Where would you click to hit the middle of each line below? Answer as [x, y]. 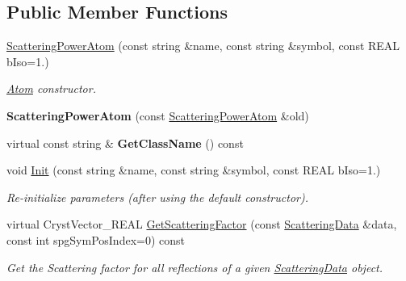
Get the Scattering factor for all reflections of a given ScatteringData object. [195, 267]
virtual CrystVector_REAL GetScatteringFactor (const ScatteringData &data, [202, 224]
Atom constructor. [51, 88]
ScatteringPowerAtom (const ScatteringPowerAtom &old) [158, 115]
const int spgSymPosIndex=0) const [96, 239]
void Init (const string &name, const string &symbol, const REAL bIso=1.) [194, 170]
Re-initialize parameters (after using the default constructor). [157, 197]
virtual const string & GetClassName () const [125, 143]
